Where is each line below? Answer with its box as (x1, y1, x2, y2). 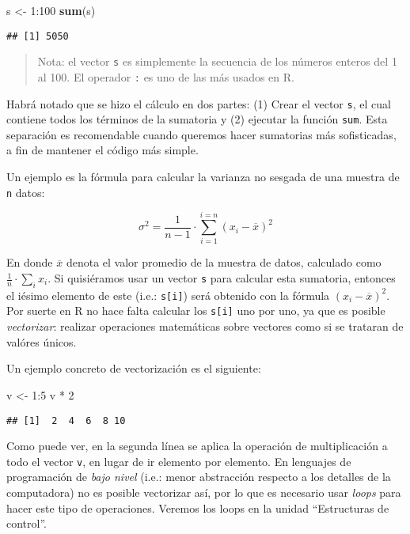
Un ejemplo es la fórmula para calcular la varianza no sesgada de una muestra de (6, 169, 400, 185)
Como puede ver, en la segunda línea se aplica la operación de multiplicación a (6, 437, 388, 454)
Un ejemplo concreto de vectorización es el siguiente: (6, 360, 261, 377)
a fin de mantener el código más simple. (6, 142, 199, 158)
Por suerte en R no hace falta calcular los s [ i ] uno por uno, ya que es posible (6, 302, 385, 319)
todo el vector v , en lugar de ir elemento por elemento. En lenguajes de (6, 453, 351, 469)
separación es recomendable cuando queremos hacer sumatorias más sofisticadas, (6, 126, 397, 142)
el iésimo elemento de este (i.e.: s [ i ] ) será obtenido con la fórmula (6, 286, 330, 303)
